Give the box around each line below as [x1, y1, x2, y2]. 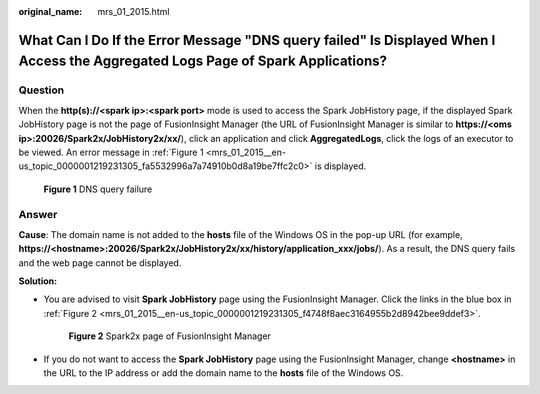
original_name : [18, 6, 83, 17]
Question [18, 83, 65, 97]
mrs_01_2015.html [97, 6, 170, 17]
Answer [18, 208, 58, 222]
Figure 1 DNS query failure [43, 183, 153, 195]
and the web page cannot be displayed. [18, 256, 182, 269]
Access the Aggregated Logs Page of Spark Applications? [18, 53, 387, 70]
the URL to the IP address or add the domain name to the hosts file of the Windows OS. [43, 366, 404, 379]
